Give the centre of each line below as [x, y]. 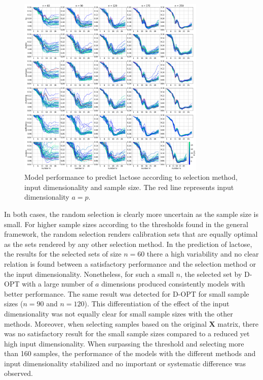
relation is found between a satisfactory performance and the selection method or [130, 263]
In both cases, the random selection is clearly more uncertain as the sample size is [131, 214]
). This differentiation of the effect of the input [157, 304]
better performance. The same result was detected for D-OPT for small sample [127, 293]
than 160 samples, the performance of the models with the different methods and [130, 353]
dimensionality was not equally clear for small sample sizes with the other [119, 313]
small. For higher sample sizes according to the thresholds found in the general [126, 224]
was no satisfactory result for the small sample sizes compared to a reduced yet [127, 334]
